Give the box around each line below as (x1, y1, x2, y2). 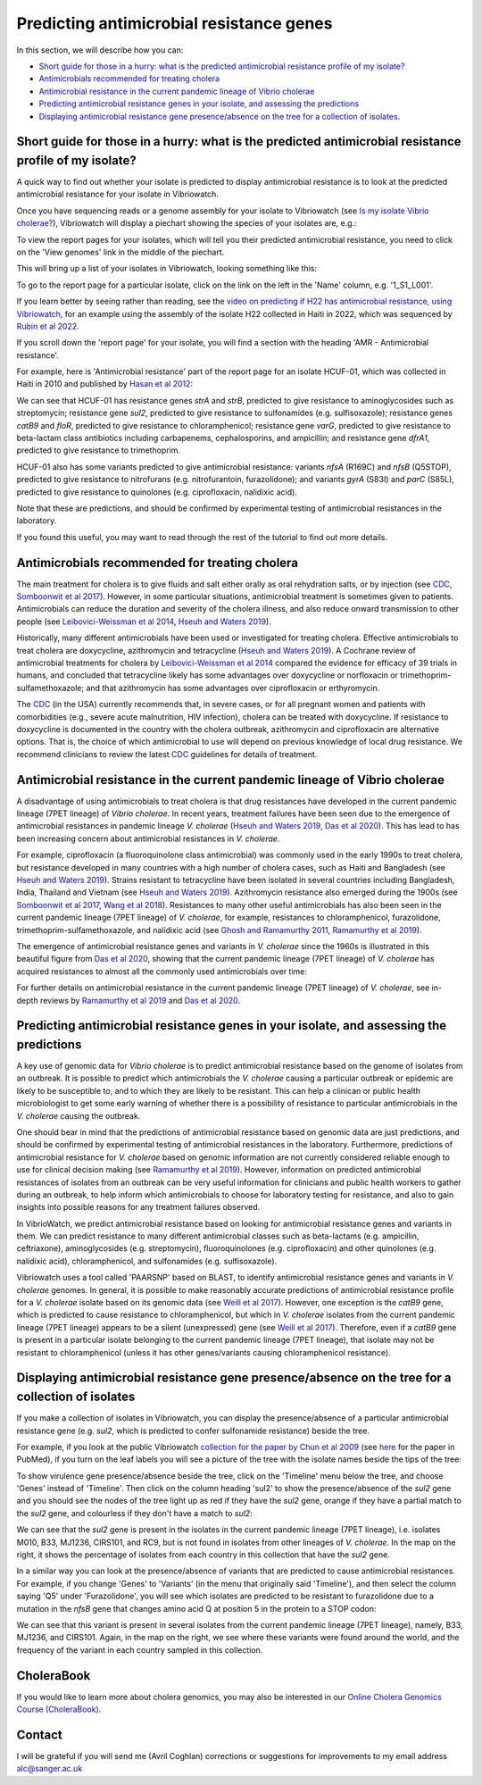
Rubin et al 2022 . (16, 321, 79, 331)
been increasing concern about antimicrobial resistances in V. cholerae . (16, 833, 280, 844)
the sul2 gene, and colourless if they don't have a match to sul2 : (16, 1507, 253, 1518)
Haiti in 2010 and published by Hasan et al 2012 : (16, 379, 194, 389)
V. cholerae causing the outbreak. (16, 1110, 141, 1121)
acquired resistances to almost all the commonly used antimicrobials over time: (16, 965, 308, 977)
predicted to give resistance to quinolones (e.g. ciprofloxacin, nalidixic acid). (16, 487, 298, 497)
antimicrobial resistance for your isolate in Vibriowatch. (16, 188, 219, 200)
